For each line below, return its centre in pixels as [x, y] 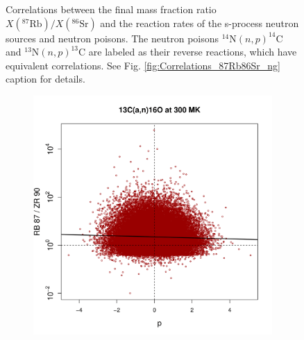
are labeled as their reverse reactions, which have [193, 52]
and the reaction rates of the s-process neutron [200, 23]
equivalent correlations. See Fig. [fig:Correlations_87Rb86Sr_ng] [143, 65]
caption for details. [45, 79]
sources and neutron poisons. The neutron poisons [112, 38]
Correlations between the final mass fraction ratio [111, 9]
